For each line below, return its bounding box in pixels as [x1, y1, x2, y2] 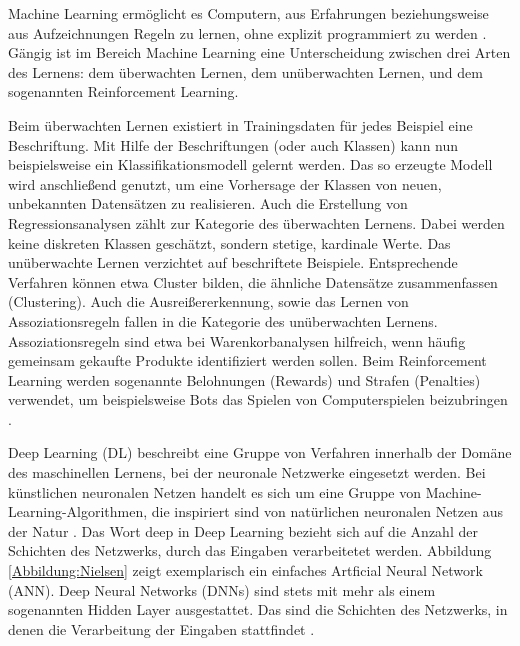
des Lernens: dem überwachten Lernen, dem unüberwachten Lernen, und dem [8, 61, 483, 82]
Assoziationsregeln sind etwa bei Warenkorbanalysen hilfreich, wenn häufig [8, 330, 466, 351]
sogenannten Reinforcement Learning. [8, 81, 239, 102]
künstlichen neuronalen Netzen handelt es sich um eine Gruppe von [8, 481, 422, 502]
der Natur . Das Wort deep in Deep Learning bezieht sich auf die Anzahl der [8, 520, 478, 541]
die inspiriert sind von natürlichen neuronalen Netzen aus [151, 501, 503, 522]
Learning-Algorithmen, [8, 501, 148, 522]
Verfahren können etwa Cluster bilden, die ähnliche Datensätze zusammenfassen [8, 271, 498, 292]
